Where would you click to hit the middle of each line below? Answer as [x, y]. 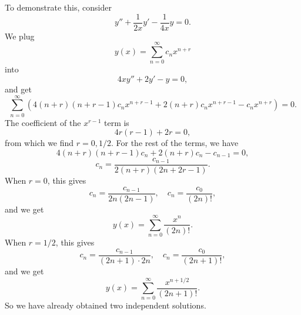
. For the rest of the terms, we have [175, 143]
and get [18, 89]
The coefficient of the [43, 122]
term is [116, 122]
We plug [20, 36]
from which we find [39, 143]
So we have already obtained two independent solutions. [106, 305]
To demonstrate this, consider [58, 7]
